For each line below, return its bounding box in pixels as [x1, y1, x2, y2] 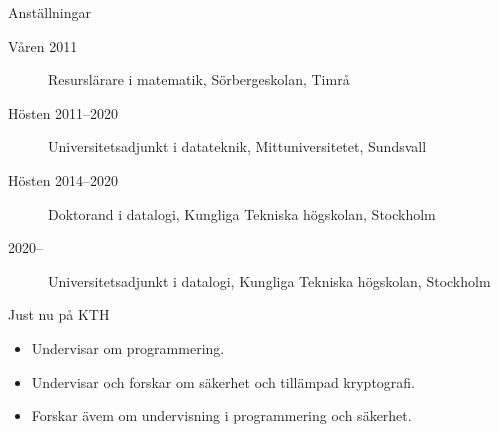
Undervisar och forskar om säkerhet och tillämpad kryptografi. [31, 371, 416, 392]
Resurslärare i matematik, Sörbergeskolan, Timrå [48, 69, 350, 90]
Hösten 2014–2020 [8, 169, 119, 190]
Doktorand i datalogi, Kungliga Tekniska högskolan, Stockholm [48, 203, 436, 224]
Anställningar [8, 2, 91, 22]
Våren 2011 [8, 35, 78, 56]
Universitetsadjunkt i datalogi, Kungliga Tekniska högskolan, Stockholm [48, 270, 491, 291]
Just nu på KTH [8, 304, 110, 325]
